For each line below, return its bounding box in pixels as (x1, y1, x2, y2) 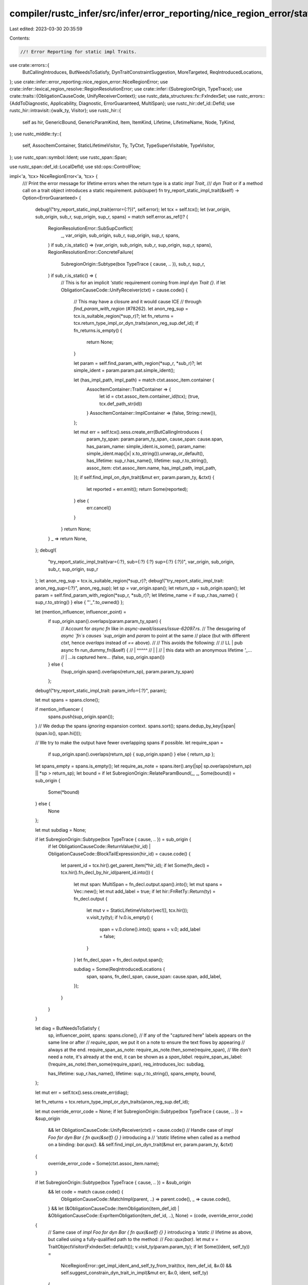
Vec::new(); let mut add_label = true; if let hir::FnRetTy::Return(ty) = (73, 888, 216, 894)
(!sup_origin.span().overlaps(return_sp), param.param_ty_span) (61, 668, 195, 674)
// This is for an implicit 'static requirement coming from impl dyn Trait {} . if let (61, 280, 226, 286)
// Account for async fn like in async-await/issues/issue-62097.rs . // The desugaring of (61, 625, 246, 632)
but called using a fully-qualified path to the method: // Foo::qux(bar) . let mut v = (48, 1236, 219, 1242)
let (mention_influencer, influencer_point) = (35, 609, 127, 615)
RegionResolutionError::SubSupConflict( (48, 225, 133, 231)
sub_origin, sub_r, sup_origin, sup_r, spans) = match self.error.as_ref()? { (35, 213, 188, 219)
